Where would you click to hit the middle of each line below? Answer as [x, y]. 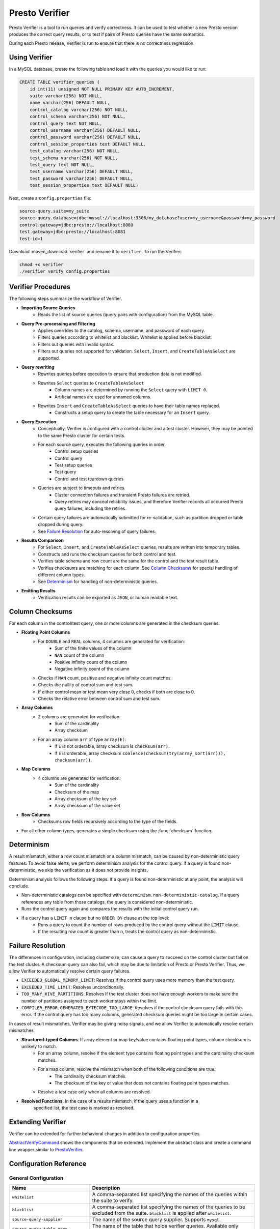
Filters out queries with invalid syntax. [76, 344]
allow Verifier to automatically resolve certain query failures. [70, 971]
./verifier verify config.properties [65, 271]
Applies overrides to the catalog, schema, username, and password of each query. [122, 331]
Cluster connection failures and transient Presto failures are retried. [123, 495]
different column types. [62, 575]
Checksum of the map [77, 792]
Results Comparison [42, 540]
